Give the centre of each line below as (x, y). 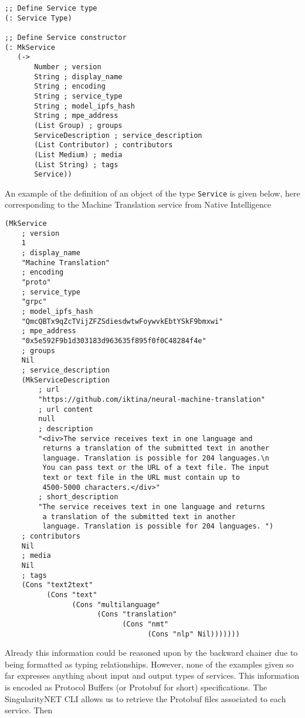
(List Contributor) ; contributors (104, 145)
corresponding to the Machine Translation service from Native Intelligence (138, 204)
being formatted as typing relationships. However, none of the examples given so (149, 664)
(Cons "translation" (137, 614)
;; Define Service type (51, 8)
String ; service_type (78, 96)
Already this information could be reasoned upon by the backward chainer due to (151, 653)
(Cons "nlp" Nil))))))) (194, 634)
